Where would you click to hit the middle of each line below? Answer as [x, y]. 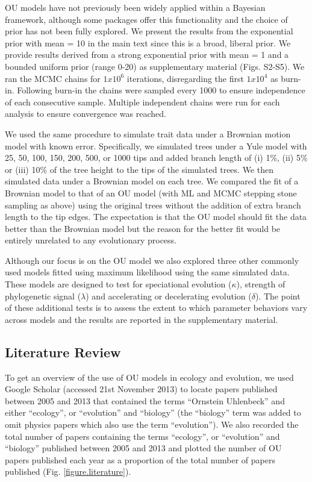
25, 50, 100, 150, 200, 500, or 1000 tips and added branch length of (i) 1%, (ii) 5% [156, 158]
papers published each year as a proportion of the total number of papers [140, 459]
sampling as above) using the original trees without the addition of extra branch [153, 205]
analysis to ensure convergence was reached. [86, 114]
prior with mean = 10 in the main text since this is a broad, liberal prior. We [148, 42]
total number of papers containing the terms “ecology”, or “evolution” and [142, 436]
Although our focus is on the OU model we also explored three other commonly [152, 260]
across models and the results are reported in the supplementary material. [142, 319]
